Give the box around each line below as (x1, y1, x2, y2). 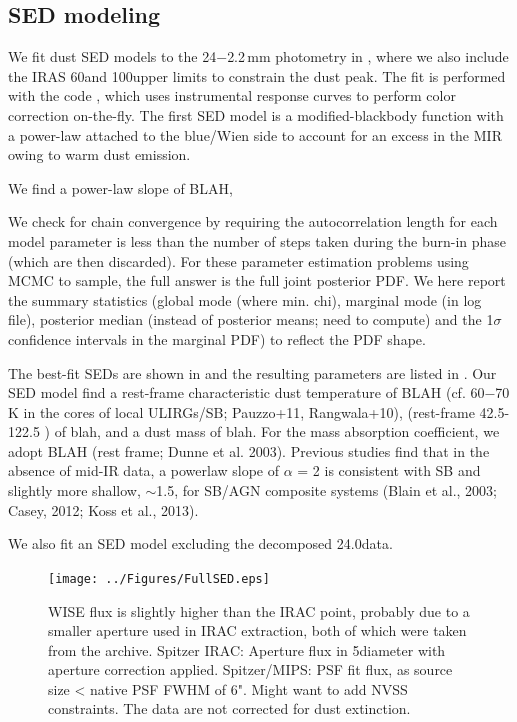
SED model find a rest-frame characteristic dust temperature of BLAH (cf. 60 (8, 382, 485, 403)
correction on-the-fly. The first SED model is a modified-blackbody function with (8, 104, 504, 125)
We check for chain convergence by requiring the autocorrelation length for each (8, 211, 498, 232)
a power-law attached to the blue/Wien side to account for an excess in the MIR (8, 124, 502, 145)
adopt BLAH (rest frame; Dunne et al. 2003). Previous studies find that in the (8, 440, 490, 461)
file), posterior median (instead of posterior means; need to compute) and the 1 (8, 309, 494, 330)
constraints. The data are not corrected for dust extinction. (48, 698, 411, 719)
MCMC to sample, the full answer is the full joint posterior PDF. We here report (8, 270, 506, 291)
